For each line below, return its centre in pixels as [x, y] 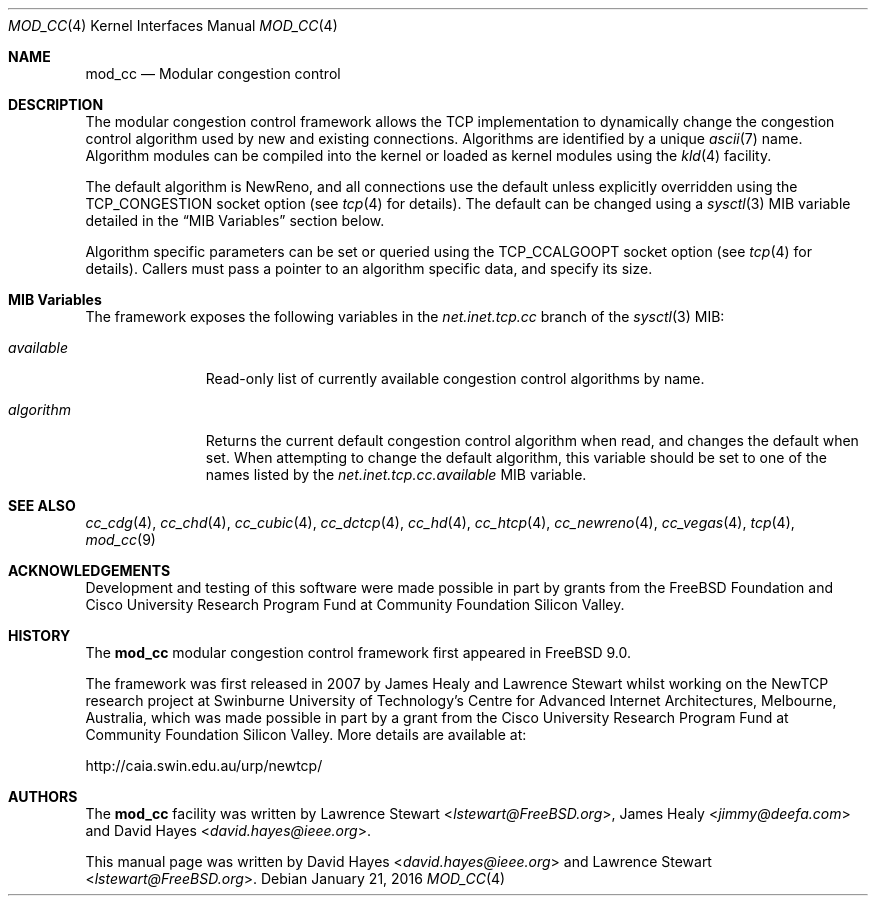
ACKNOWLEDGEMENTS [89, 570]
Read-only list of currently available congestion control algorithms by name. [455, 378]
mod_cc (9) [120, 539]
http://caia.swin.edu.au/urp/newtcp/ [204, 765]
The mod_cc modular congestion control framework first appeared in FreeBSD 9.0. [358, 652]
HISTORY [39, 635]
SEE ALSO [42, 505]
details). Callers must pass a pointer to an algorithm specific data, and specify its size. [369, 268]
